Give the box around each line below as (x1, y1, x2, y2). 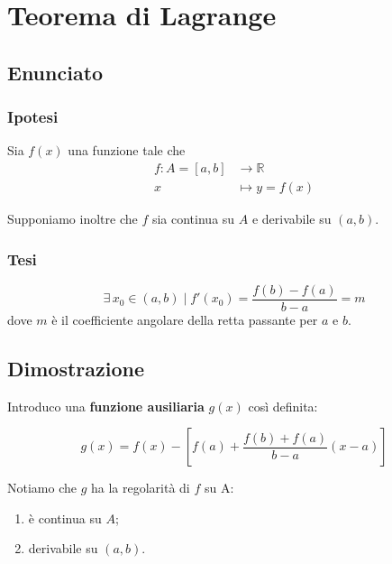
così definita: (248, 396, 318, 415)
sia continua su (151, 209, 235, 228)
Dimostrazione (7, 354, 145, 382)
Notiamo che (7, 478, 77, 497)
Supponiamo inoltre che (7, 209, 138, 228)
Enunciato (7, 58, 104, 86)
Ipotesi (7, 106, 59, 128)
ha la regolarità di (91, 478, 190, 497)
